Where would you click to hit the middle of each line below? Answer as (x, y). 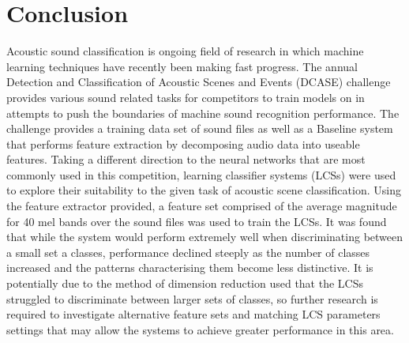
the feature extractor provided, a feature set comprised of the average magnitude (202, 206)
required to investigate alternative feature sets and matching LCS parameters (193, 314)
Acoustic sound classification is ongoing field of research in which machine (185, 51)
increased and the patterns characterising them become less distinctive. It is (190, 268)
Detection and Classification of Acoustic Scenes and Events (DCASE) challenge (199, 82)
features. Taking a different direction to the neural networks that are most (186, 159)
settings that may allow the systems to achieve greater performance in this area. (200, 329)
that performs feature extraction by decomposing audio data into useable (183, 143)
